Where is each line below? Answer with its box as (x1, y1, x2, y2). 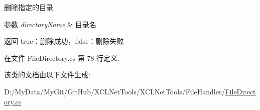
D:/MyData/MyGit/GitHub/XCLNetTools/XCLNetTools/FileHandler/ (4, 86, 225, 96)
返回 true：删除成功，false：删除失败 (4, 36, 124, 46)
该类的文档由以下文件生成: (4, 69, 90, 80)
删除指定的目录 (4, 2, 53, 12)
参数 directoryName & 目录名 (4, 19, 96, 29)
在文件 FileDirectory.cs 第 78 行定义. (4, 52, 119, 63)
